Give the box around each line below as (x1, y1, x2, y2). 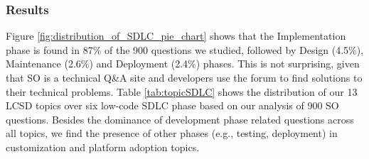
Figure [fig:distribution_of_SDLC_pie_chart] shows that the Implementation (6, 28, 346, 43)
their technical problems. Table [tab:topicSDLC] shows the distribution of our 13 (6, 84, 358, 99)
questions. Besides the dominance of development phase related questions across (6, 111, 354, 126)
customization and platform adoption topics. (6, 139, 200, 154)
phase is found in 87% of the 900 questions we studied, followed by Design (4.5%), (6, 42, 364, 57)
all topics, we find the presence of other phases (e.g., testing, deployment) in (6, 126, 338, 141)
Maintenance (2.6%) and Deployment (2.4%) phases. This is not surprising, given (6, 56, 360, 71)
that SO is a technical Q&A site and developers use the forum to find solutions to (6, 70, 363, 84)
